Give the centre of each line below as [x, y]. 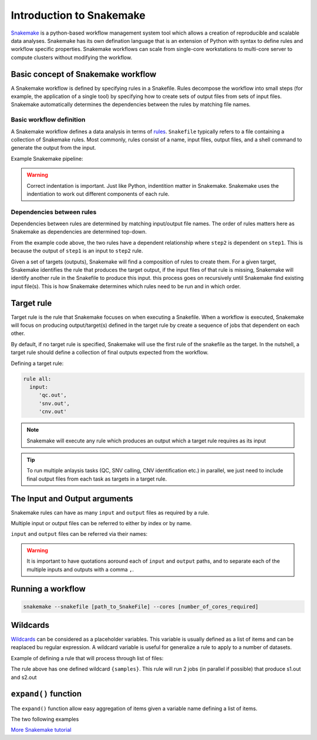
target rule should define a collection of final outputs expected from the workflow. [109, 353]
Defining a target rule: [37, 363]
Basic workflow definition [48, 120]
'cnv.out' [53, 412]
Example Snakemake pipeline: [47, 158]
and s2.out [24, 677]
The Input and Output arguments [72, 499]
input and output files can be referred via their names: [79, 534]
